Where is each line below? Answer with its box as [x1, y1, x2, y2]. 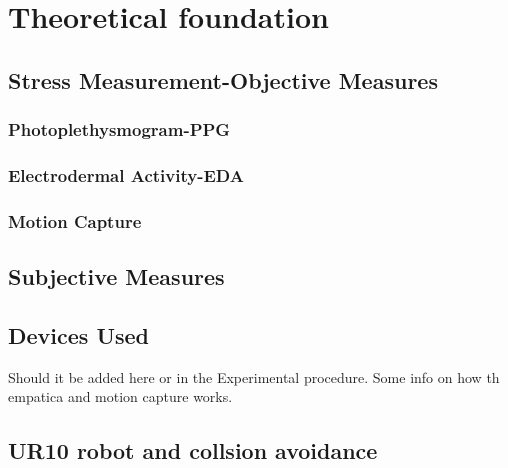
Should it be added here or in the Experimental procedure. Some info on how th [8, 366, 500, 387]
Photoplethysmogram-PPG [8, 117, 231, 142]
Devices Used [8, 319, 150, 350]
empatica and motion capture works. [8, 386, 233, 407]
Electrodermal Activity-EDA [8, 162, 244, 187]
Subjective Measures [8, 261, 225, 292]
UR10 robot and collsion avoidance [8, 435, 378, 466]
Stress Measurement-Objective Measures [8, 64, 438, 95]
